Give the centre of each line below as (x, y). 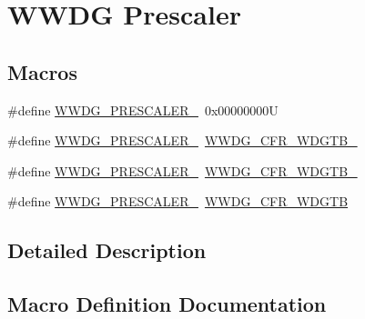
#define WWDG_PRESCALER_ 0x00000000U (143, 110)
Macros (42, 71)
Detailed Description (107, 250)
